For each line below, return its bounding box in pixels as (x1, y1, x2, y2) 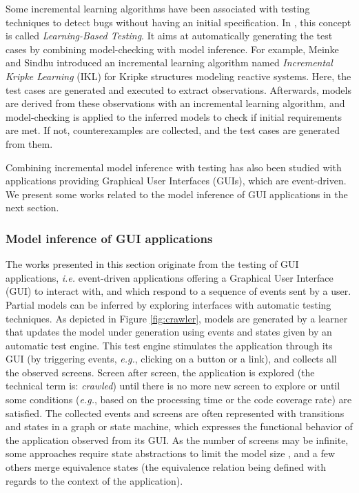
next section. (6, 200, 59, 215)
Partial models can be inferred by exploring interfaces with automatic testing (6, 297, 331, 311)
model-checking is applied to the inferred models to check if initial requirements (6, 109, 342, 124)
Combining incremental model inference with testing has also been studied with (6, 159, 342, 174)
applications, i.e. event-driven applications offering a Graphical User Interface (6, 270, 334, 284)
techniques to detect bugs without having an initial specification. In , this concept (6, 14, 351, 29)
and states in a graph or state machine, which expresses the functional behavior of (6, 419, 353, 434)
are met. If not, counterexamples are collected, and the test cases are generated (6, 123, 340, 137)
